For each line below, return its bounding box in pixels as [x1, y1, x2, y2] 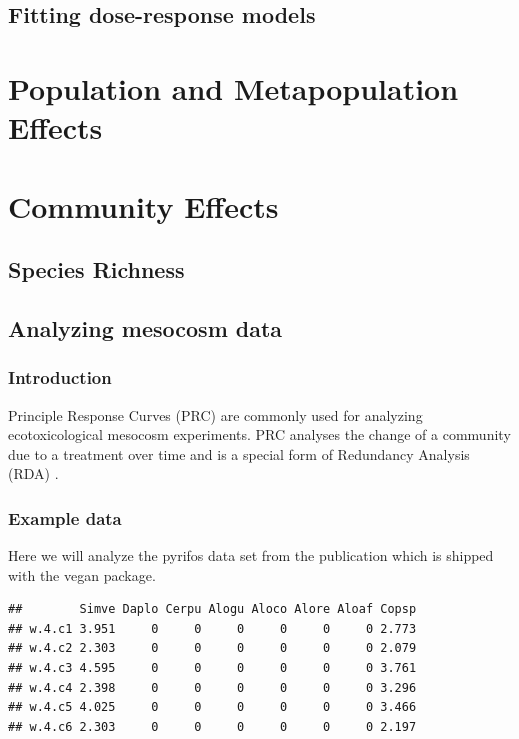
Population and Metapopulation [8, 67, 459, 108]
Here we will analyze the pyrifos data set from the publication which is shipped [8, 545, 494, 566]
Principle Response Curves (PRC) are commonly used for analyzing [8, 404, 423, 425]
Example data [8, 505, 122, 530]
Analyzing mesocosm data [8, 312, 283, 343]
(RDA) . [8, 463, 59, 484]
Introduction [8, 365, 112, 390]
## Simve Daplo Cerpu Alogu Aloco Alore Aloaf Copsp [8, 602, 417, 617]
